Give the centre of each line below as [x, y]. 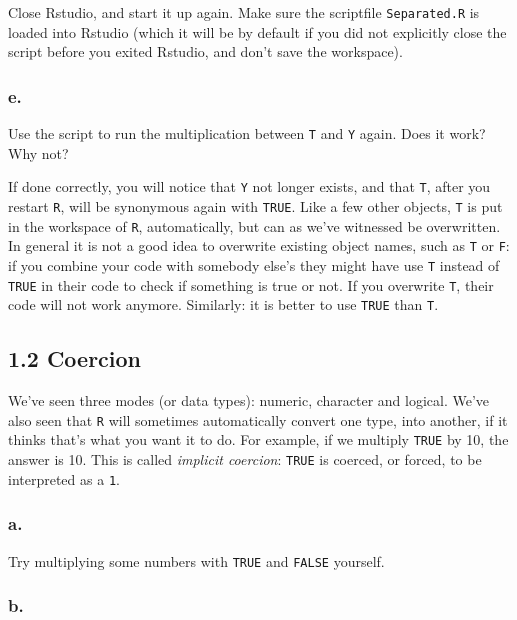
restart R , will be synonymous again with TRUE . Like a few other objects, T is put [255, 205]
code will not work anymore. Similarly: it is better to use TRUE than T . [223, 304]
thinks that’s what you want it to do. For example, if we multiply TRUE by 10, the [258, 439]
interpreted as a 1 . [64, 478]
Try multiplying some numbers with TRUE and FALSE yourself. [196, 560]
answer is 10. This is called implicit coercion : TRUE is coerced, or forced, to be [245, 459]
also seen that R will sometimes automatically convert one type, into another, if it [258, 419]
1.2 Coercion [75, 358]
